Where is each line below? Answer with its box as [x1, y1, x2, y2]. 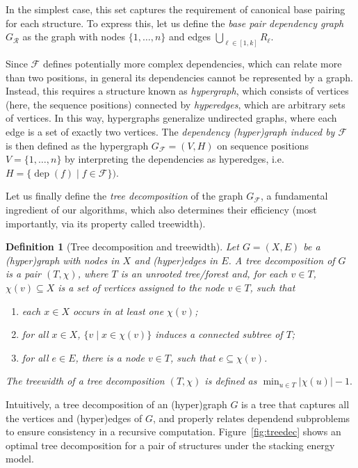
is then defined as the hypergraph [6, 138, 149, 152]
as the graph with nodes [22, 29, 126, 44]
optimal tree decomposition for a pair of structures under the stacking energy [6, 437, 335, 452]
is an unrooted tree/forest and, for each [120, 266, 288, 281]
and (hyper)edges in [134, 252, 218, 267]
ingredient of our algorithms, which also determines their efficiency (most [6, 202, 317, 216]
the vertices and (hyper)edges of [6, 410, 143, 425]
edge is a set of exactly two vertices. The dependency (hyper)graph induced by [6, 124, 335, 139]
